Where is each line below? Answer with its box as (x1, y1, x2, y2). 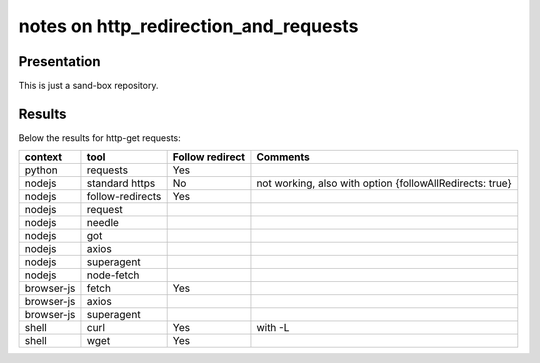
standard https (86, 176, 156, 190)
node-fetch (86, 268, 140, 282)
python (24, 163, 59, 177)
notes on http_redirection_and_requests (18, 15, 359, 37)
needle (86, 216, 120, 230)
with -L (256, 321, 290, 335)
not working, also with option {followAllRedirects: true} (256, 176, 512, 190)
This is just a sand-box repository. (18, 80, 159, 92)
